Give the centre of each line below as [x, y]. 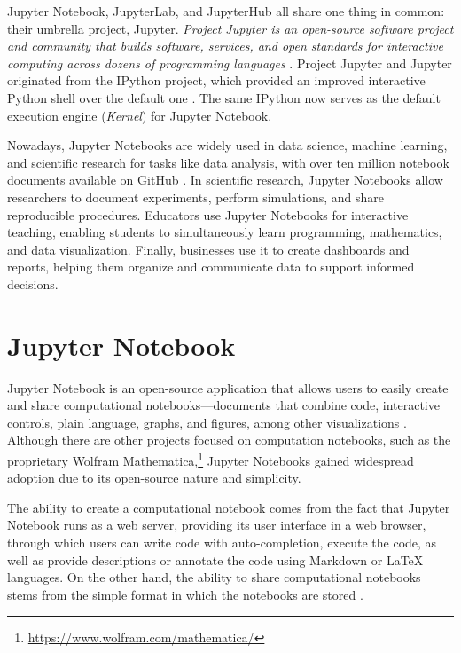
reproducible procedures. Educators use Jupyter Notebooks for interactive [208, 214]
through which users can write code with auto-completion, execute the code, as [222, 543]
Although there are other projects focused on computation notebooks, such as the [229, 440]
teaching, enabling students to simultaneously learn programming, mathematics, [225, 232]
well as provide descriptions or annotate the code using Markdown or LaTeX [215, 559]
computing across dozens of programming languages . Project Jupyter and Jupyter [230, 63]
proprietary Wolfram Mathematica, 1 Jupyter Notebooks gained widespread [211, 459]
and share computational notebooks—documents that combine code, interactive [223, 405]
